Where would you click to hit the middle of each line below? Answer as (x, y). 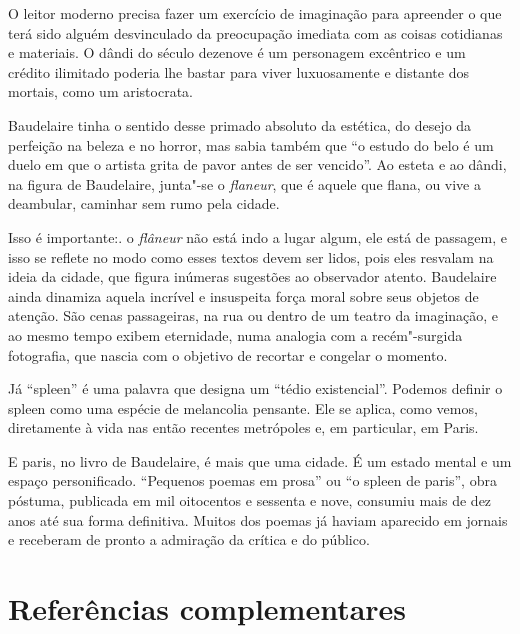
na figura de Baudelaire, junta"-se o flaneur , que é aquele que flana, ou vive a (244, 183)
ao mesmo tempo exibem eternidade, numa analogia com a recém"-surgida (235, 334)
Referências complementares (207, 608)
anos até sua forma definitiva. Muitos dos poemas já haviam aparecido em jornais (258, 519)
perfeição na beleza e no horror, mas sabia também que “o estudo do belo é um (251, 144)
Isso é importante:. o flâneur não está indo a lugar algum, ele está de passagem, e (257, 236)
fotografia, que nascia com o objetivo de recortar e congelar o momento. (228, 354)
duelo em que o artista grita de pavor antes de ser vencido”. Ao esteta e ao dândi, (257, 164)
